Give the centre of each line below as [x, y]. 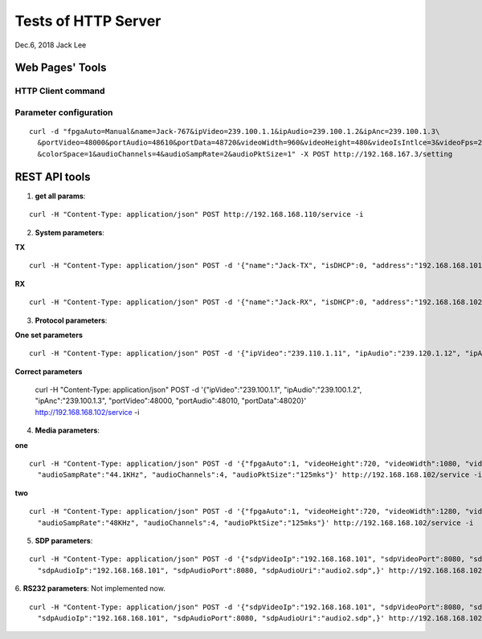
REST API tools [53, 177]
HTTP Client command [60, 91]
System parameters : [69, 232]
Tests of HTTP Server [88, 21]
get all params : [60, 196]
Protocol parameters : [71, 320]
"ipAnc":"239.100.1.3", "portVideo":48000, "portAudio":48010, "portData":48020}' [171, 401]
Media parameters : [67, 430]
